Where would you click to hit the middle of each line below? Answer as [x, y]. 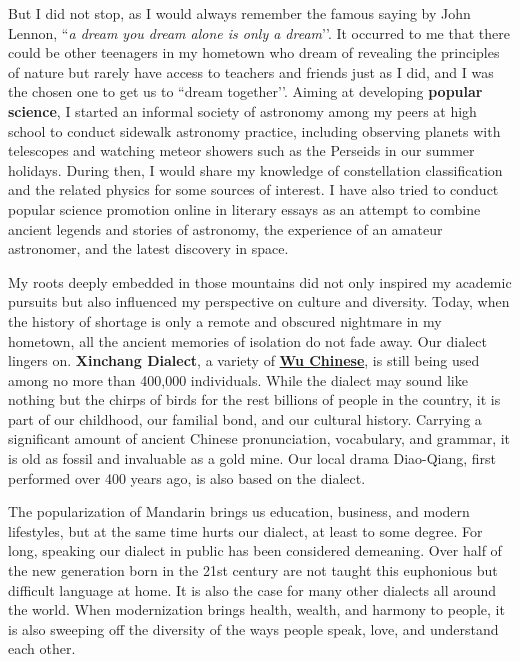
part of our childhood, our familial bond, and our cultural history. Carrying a [245, 418]
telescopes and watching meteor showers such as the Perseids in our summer [241, 150]
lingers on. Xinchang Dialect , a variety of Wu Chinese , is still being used [244, 360]
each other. [42, 648]
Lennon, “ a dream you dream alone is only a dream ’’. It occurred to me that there [259, 32]
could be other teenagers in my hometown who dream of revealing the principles [254, 52]
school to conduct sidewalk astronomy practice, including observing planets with [254, 130]
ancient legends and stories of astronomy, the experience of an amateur [225, 228]
